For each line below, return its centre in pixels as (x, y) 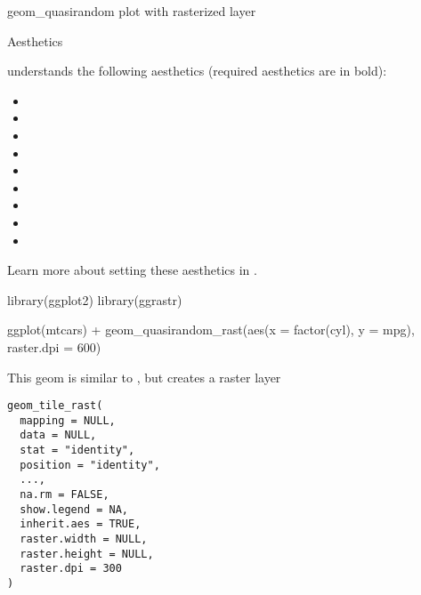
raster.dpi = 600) (54, 346)
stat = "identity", (77, 450)
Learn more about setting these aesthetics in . (132, 270)
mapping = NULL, (68, 420)
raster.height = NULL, (87, 554)
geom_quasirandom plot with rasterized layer (132, 11)
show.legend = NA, (74, 509)
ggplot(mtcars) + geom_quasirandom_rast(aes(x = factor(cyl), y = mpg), (211, 330)
